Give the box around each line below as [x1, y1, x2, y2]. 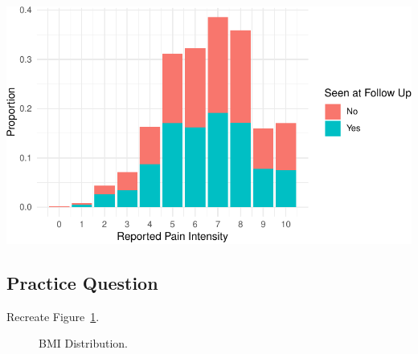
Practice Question [6, 270, 158, 295]
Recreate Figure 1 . [6, 307, 100, 324]
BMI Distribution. [39, 335, 128, 352]
